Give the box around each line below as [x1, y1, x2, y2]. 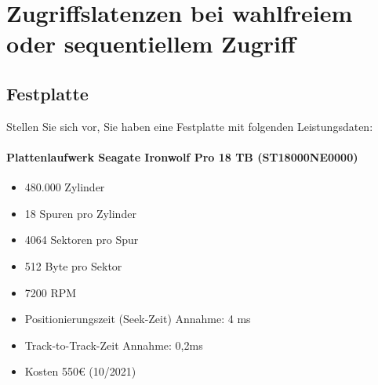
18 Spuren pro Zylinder [24, 205, 136, 221]
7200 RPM [24, 284, 77, 300]
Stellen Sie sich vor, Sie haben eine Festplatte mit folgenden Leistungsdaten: [6, 118, 373, 134]
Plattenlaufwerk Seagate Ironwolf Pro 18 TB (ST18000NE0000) [6, 148, 358, 165]
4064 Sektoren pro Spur [24, 231, 139, 248]
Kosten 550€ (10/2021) [24, 363, 136, 380]
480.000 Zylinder [24, 179, 105, 195]
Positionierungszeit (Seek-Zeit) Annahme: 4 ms [24, 311, 251, 327]
